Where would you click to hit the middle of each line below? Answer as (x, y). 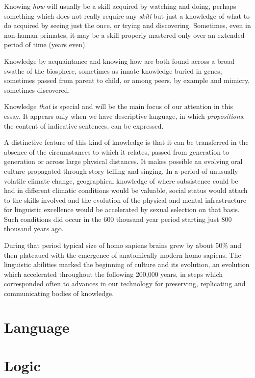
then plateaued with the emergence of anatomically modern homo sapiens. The (123, 255)
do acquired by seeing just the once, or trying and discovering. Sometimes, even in (127, 25)
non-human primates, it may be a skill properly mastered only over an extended (124, 35)
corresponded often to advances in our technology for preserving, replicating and (125, 283)
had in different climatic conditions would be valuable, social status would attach (126, 190)
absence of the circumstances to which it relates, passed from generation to (117, 151)
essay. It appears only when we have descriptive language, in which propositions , (125, 116)
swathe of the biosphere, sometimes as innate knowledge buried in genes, (113, 70)
